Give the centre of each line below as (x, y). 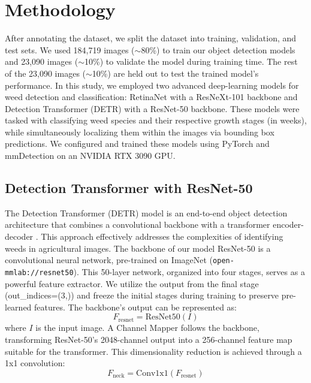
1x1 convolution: (35, 363)
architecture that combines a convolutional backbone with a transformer (138, 224)
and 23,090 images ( (42, 61)
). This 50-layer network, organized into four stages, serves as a (189, 271)
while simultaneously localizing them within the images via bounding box (140, 132)
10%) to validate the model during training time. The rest (191, 61)
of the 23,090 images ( (46, 73)
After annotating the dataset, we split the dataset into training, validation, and (151, 38)
